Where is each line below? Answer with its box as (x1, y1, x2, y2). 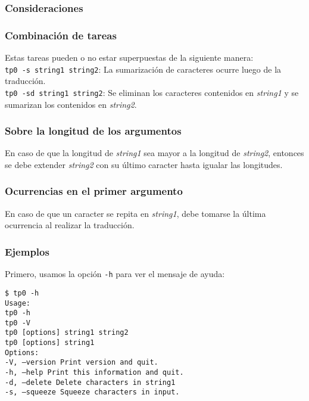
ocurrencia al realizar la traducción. (5, 219, 135, 231)
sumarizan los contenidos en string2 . (5, 98, 137, 110)
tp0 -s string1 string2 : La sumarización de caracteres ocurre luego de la (5, 63, 282, 75)
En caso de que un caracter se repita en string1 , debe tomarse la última (5, 207, 266, 219)
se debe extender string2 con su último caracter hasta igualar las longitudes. (5, 158, 283, 170)
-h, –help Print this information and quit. (5, 368, 184, 377)
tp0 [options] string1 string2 (5, 328, 129, 337)
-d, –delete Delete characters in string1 (5, 378, 176, 387)
